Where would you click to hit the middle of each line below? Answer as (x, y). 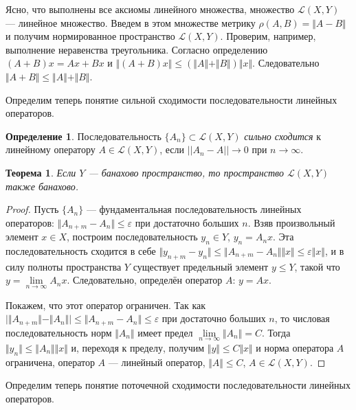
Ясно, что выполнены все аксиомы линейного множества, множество (150, 9)
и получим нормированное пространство (90, 36)
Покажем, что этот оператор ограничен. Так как (106, 305)
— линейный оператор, (157, 362)
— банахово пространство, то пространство (186, 172)
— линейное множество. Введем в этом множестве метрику (131, 22)
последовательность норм (59, 332)
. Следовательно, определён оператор (145, 280)
